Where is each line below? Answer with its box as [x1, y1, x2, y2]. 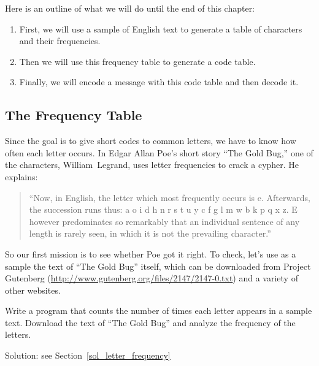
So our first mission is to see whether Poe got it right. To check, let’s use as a [5, 247, 296, 260]
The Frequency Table [5, 105, 142, 124]
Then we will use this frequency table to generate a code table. [19, 55, 256, 67]
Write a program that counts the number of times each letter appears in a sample [5, 304, 312, 317]
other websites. [5, 283, 61, 296]
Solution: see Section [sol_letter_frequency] [5, 349, 171, 362]
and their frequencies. [19, 34, 101, 47]
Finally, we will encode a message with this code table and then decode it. [19, 75, 299, 88]
